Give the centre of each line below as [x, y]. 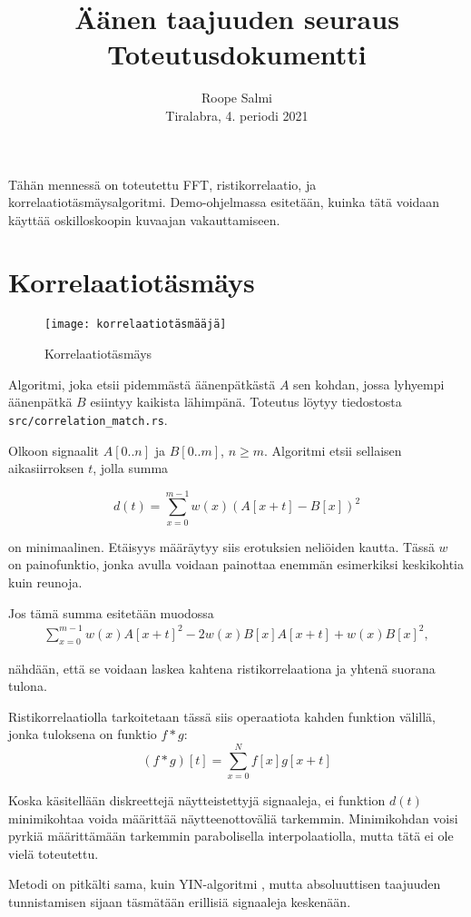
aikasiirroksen [46, 468]
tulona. [28, 686]
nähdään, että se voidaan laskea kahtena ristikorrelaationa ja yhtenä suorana [222, 668]
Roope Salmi [237, 98]
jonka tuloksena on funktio [83, 734]
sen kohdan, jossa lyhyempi [369, 384]
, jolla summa [131, 468]
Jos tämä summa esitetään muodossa [111, 612]
